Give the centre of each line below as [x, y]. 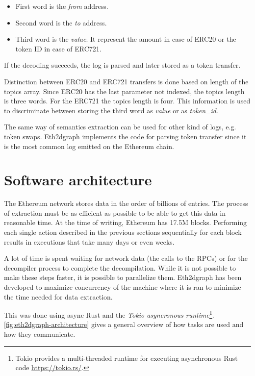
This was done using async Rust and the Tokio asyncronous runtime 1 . [109, 314]
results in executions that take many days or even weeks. [89, 241]
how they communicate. [40, 334]
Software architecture [78, 180]
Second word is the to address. [61, 22]
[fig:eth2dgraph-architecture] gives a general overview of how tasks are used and [124, 324]
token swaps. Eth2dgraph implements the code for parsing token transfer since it [125, 136]
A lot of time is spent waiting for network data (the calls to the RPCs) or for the [126, 258]
